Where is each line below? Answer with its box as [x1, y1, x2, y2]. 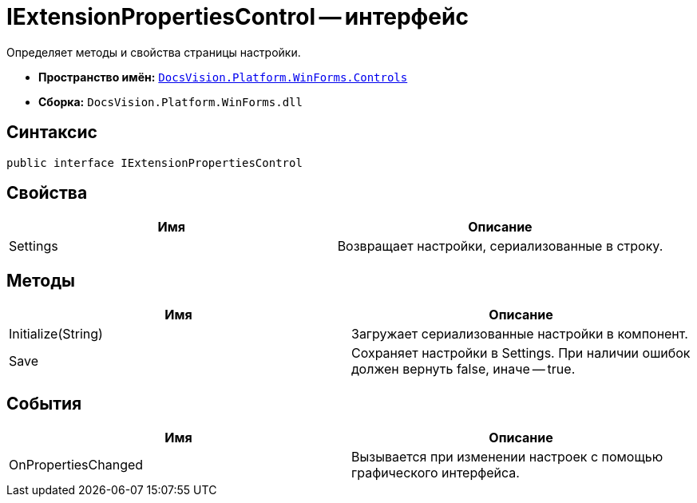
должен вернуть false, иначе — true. [351, 361, 576, 378]
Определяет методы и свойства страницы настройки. [6, 45, 301, 59]
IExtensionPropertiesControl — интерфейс [6, 3, 469, 30]
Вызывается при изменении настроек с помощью [351, 449, 663, 465]
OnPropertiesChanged [9, 457, 144, 473]
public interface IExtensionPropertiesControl [6, 156, 303, 169]
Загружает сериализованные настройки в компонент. [351, 326, 688, 343]
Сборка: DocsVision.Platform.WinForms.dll [38, 94, 303, 109]
